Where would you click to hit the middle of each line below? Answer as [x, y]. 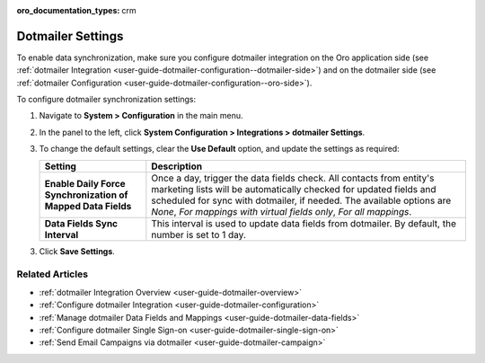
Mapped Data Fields [88, 206]
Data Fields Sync [81, 223]
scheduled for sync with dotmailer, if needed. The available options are [301, 200]
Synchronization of [86, 195]
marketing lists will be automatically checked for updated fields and [294, 189]
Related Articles [53, 274]
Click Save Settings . [77, 251]
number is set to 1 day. [199, 235]
